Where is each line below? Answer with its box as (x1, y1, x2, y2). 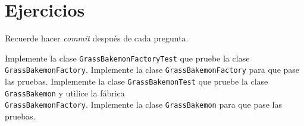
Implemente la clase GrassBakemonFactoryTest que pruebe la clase (5, 51, 250, 64)
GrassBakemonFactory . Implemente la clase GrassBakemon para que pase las (5, 98, 282, 111)
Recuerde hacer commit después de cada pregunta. (5, 32, 189, 44)
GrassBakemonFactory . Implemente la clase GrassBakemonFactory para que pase (5, 63, 300, 76)
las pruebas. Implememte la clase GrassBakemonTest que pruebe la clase (5, 75, 268, 88)
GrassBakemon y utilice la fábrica (5, 86, 125, 99)
